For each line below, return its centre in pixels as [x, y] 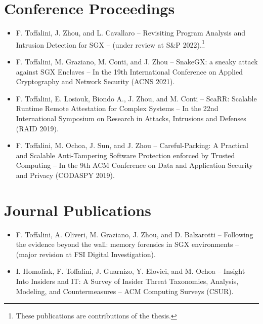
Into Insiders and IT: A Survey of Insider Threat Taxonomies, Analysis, [127, 281]
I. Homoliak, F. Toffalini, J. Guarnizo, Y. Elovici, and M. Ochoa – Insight [130, 271]
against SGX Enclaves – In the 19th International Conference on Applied [129, 71]
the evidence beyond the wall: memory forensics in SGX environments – [127, 244]
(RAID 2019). [37, 128]
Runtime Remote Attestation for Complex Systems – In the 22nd [117, 108]
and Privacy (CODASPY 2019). [65, 175]
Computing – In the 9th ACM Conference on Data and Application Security [134, 165]
